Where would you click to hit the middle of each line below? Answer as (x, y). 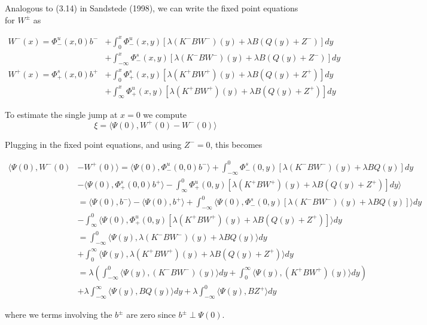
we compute (165, 114)
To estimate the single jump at (61, 114)
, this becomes (236, 144)
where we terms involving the (59, 315)
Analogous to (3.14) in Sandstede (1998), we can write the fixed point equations (152, 8)
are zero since (151, 315)
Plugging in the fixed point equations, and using (93, 144)
